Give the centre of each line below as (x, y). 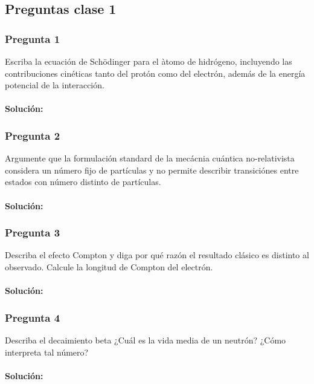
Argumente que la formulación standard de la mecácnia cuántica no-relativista (150, 158)
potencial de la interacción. (55, 85)
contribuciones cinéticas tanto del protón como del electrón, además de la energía (155, 73)
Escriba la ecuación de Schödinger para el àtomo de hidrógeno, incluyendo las (149, 61)
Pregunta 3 (33, 233)
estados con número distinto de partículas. (83, 182)
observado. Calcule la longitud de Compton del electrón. (109, 266)
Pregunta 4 (33, 317)
